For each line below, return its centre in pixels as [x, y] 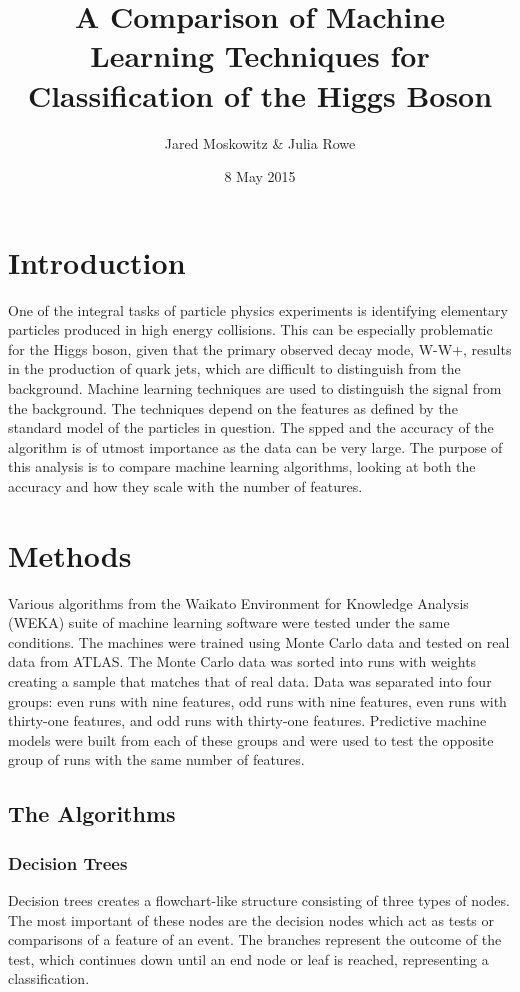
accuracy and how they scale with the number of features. [185, 485]
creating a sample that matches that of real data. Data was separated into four [250, 681]
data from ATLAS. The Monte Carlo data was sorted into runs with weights [242, 661]
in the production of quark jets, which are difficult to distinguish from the [234, 368]
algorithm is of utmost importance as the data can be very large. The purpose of [255, 446]
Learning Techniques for [260, 55]
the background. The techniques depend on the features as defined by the [233, 407]
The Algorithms [92, 813]
